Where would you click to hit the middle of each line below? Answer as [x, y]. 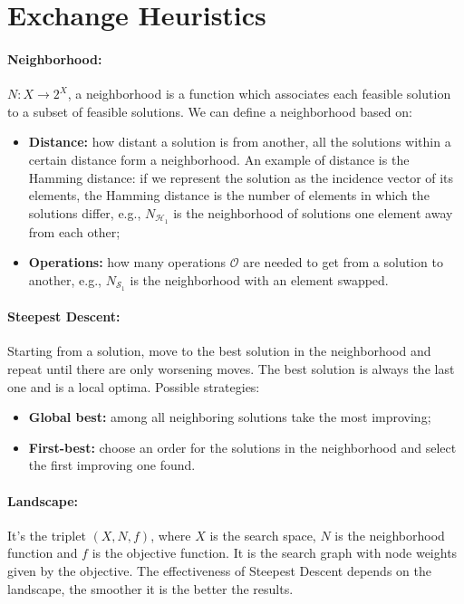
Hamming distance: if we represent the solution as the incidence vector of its [241, 177]
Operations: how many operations [127, 262]
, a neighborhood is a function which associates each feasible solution [259, 94]
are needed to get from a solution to [343, 262]
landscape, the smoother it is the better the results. [150, 588]
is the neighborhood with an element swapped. [259, 279]
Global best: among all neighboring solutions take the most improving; [230, 417]
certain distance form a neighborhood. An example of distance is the [219, 159]
